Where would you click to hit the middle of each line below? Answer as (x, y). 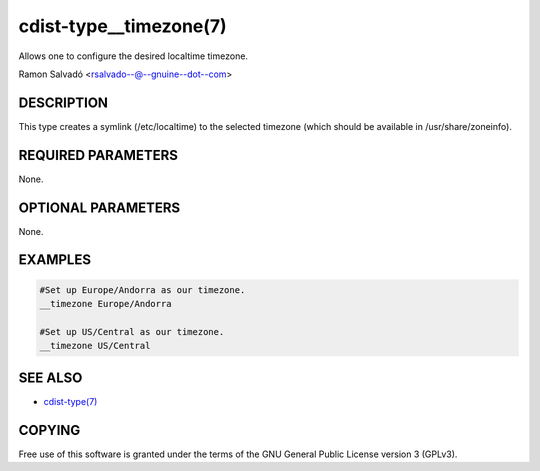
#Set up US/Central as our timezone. (132, 331)
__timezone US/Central (95, 346)
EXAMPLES (55, 260)
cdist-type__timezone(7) (122, 26)
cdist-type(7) (70, 401)
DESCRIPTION (63, 102)
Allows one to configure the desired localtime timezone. (133, 56)
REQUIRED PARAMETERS (98, 155)
